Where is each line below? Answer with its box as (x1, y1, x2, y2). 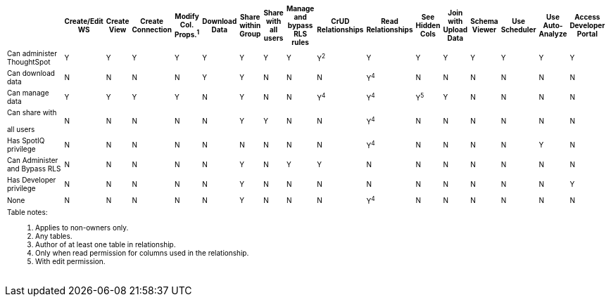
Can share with (7, 108, 57, 117)
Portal (577, 29, 598, 38)
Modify (175, 11, 199, 20)
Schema (470, 17, 498, 25)
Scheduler (500, 25, 536, 34)
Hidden (415, 21, 441, 29)
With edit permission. (35, 257, 106, 266)
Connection (132, 25, 172, 34)
